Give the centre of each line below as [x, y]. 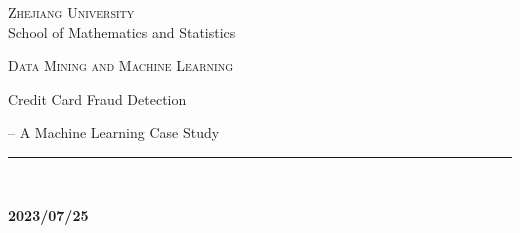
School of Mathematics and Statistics [122, 31]
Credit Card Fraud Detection [97, 98]
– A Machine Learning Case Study [114, 132]
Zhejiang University [71, 12]
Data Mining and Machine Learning [121, 65]
